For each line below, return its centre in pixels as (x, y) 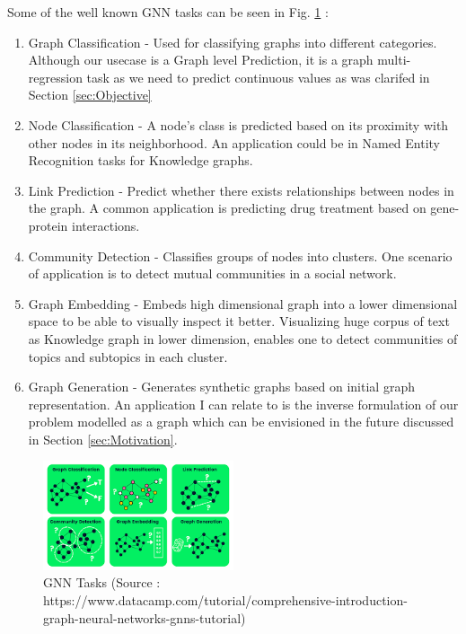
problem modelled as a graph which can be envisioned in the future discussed (241, 422)
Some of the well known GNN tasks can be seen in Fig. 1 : (168, 12)
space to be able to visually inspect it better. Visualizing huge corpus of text (239, 321)
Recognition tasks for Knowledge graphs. (141, 160)
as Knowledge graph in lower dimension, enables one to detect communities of (243, 338)
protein (48, 225)
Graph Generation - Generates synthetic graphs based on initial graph (221, 387)
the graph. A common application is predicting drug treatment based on (227, 208)
